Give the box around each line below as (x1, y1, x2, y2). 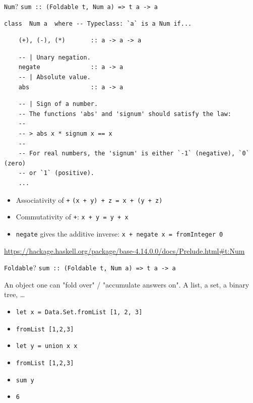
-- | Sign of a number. (18, 100, 98, 108)
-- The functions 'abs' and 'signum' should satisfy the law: (18, 110, 232, 118)
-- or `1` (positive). (18, 169, 94, 177)
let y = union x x (16, 342, 78, 350)
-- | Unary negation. (18, 53, 91, 61)
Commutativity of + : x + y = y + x (16, 211, 129, 222)
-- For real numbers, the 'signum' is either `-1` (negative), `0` (18, 150, 249, 157)
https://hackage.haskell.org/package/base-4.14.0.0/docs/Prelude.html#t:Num (4, 245, 245, 256)
